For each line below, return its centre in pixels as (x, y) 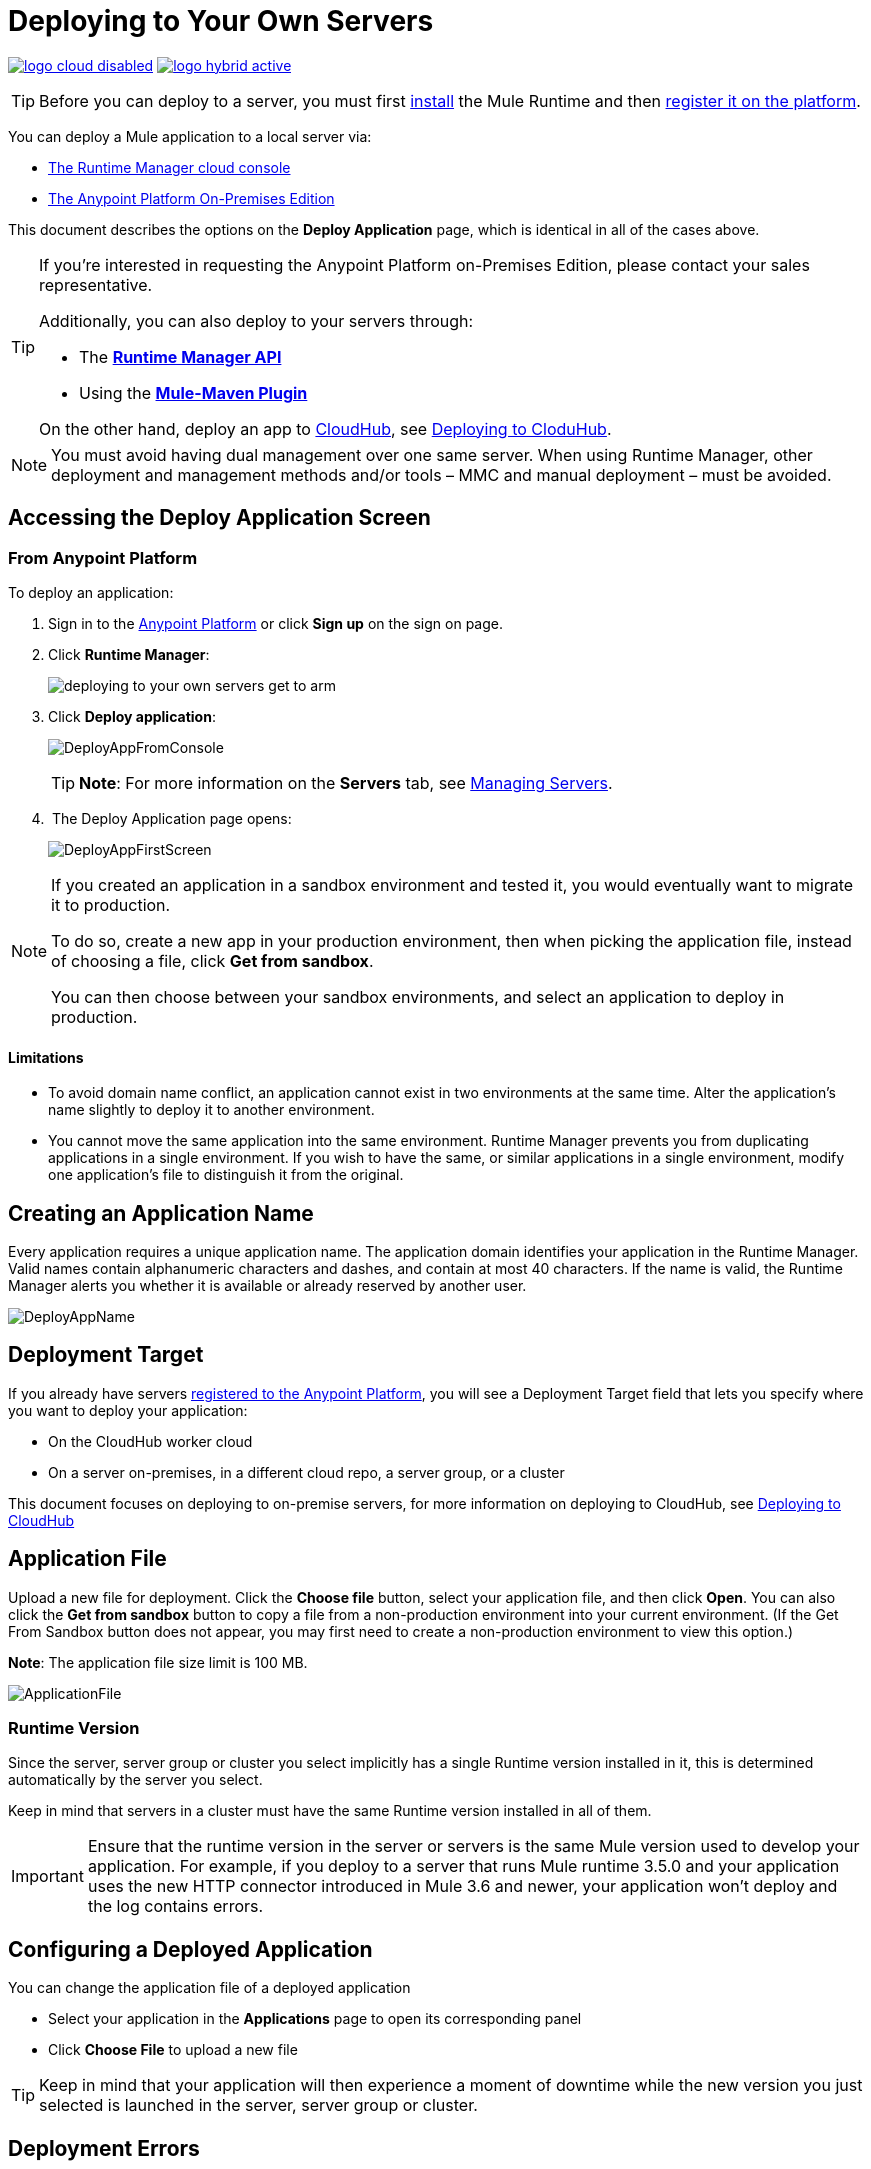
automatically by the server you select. (135, 1780)
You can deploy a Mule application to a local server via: (190, 136)
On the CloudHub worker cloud (150, 1441)
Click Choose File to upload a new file (173, 2050)
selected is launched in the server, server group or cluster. (258, 2105)
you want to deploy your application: (128, 1410)
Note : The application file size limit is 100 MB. (158, 1662)
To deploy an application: (91, 592)
